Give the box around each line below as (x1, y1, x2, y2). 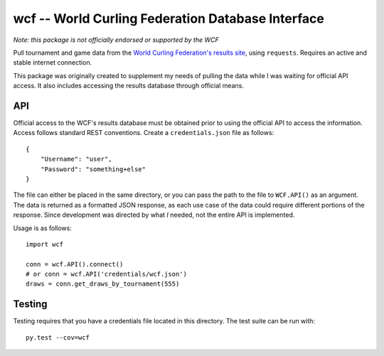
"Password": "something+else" (40, 165, 146, 173)
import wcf (26, 240, 64, 248)
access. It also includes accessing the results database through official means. (13, 82, 245, 90)
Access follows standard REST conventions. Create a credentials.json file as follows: (13, 129, 274, 137)
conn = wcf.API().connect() (26, 260, 124, 268)
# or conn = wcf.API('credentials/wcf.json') (26, 270, 188, 279)
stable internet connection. (13, 58, 92, 67)
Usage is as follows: (13, 224, 73, 232)
